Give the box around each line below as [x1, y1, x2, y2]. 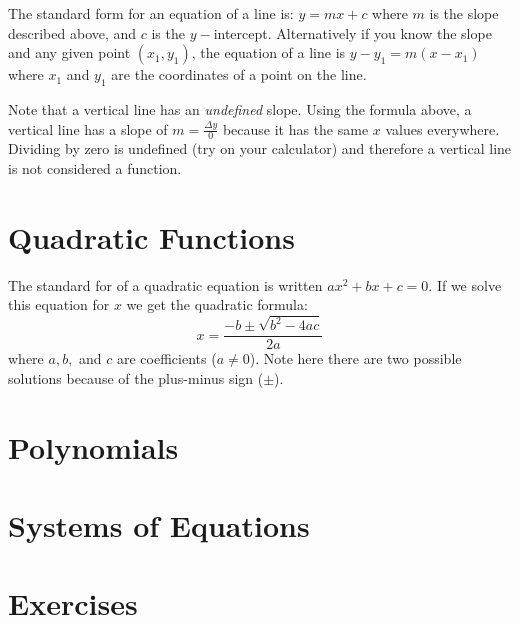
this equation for [8, 294, 110, 315]
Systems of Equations [8, 505, 310, 545]
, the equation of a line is [191, 42, 346, 63]
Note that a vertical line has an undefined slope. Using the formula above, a [8, 98, 472, 119]
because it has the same [222, 118, 369, 139]
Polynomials [8, 426, 179, 467]
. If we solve [428, 274, 502, 295]
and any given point [8, 42, 131, 63]
